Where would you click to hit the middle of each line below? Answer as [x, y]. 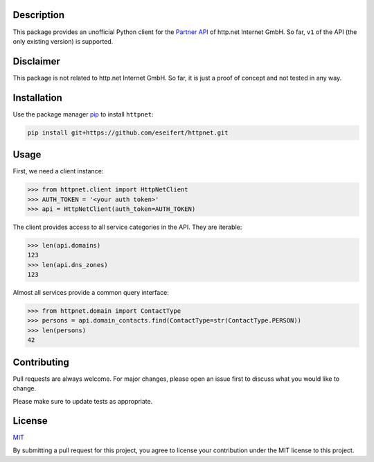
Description [39, 15]
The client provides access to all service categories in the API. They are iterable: [127, 227]
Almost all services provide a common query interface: [91, 293]
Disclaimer [36, 61]
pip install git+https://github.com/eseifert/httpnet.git [128, 132]
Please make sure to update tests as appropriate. [83, 401]
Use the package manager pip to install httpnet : [83, 114]
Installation [37, 97]
